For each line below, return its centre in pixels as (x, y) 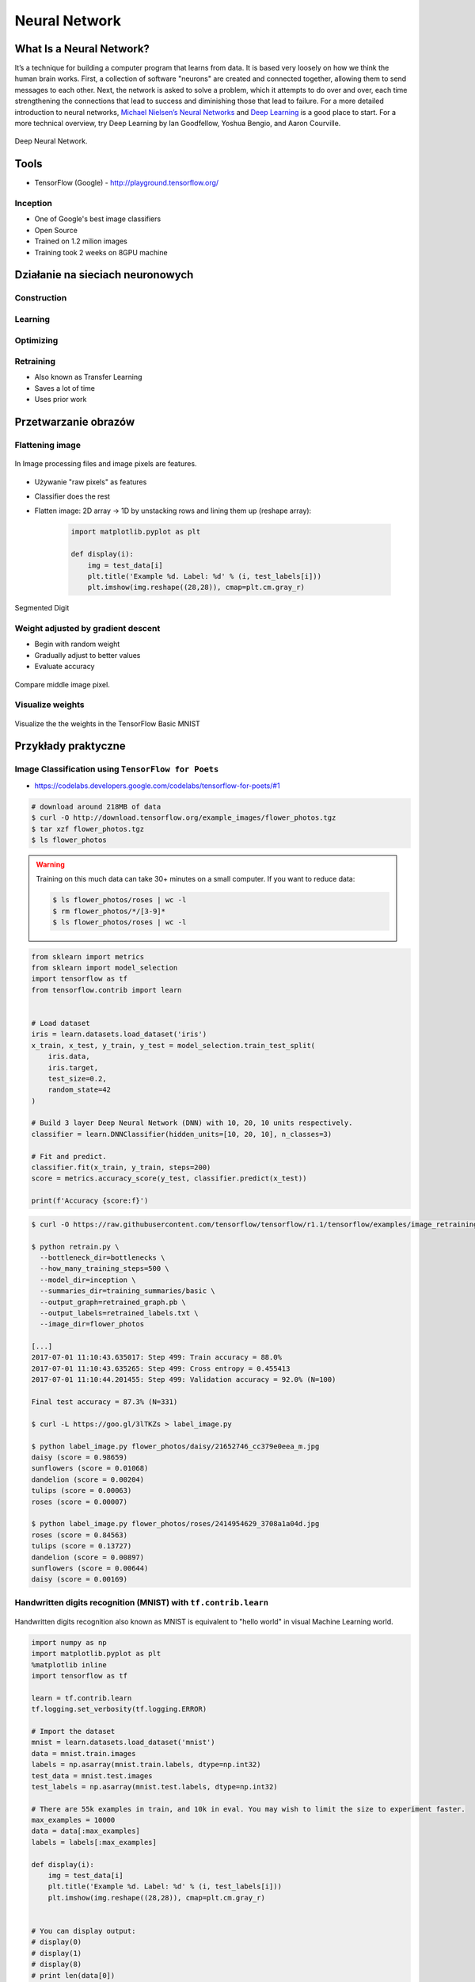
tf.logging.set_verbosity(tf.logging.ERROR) (119, 1709)
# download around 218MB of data (96, 806)
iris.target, (73, 1068)
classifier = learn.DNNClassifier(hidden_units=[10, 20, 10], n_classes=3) (182, 1134)
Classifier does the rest (72, 496)
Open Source (56, 230)
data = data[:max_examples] (85, 1831)
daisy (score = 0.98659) (80, 1457)
